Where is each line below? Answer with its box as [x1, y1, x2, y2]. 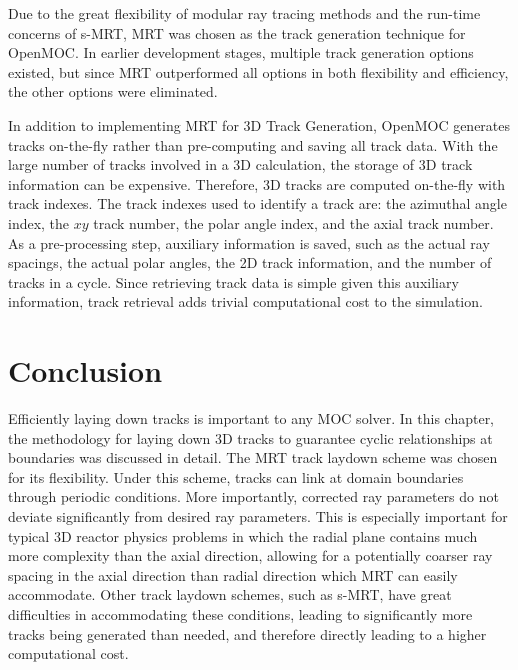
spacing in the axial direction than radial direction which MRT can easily [8, 564, 458, 585]
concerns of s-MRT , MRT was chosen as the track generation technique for [8, 22, 466, 43]
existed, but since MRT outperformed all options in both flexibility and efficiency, [8, 61, 509, 82]
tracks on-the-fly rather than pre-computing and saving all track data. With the [8, 134, 498, 155]
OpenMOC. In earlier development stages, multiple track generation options [8, 42, 474, 63]
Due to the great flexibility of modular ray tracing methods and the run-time [8, 3, 481, 23]
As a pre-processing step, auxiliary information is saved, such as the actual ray [8, 232, 490, 253]
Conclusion [8, 350, 163, 391]
